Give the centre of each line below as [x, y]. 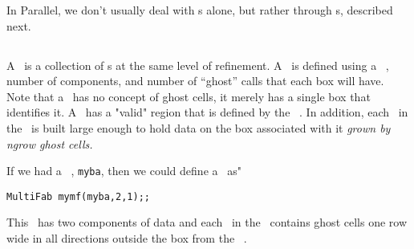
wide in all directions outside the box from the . [127, 238]
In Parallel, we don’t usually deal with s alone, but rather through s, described [200, 10]
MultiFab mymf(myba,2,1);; [78, 196]
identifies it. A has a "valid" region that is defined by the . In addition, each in [207, 112]
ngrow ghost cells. [50, 143]
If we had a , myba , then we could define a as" [124, 171]
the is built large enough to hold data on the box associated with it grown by [199, 127]
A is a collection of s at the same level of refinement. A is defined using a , [198, 65]
